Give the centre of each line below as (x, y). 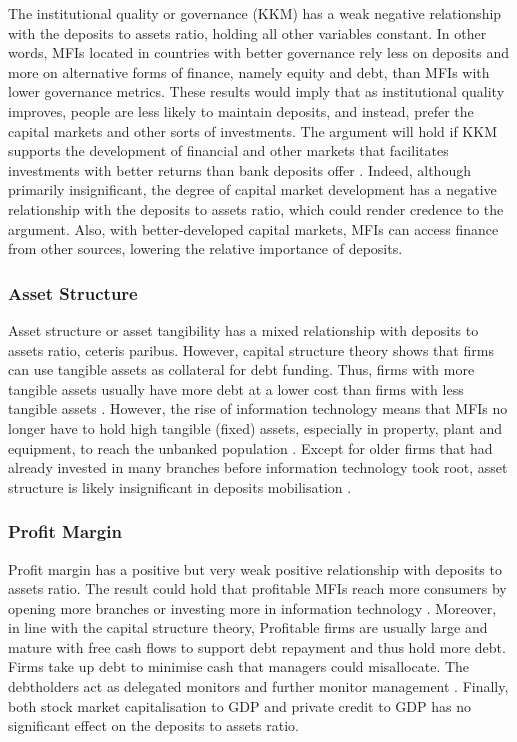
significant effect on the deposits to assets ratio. (153, 725)
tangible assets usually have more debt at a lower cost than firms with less (236, 388)
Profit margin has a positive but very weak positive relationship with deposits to (255, 568)
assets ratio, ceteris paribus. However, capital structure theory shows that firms (251, 349)
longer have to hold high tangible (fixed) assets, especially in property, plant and (255, 427)
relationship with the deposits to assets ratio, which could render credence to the (256, 208)
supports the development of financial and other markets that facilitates (228, 150)
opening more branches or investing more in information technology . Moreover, (252, 607)
